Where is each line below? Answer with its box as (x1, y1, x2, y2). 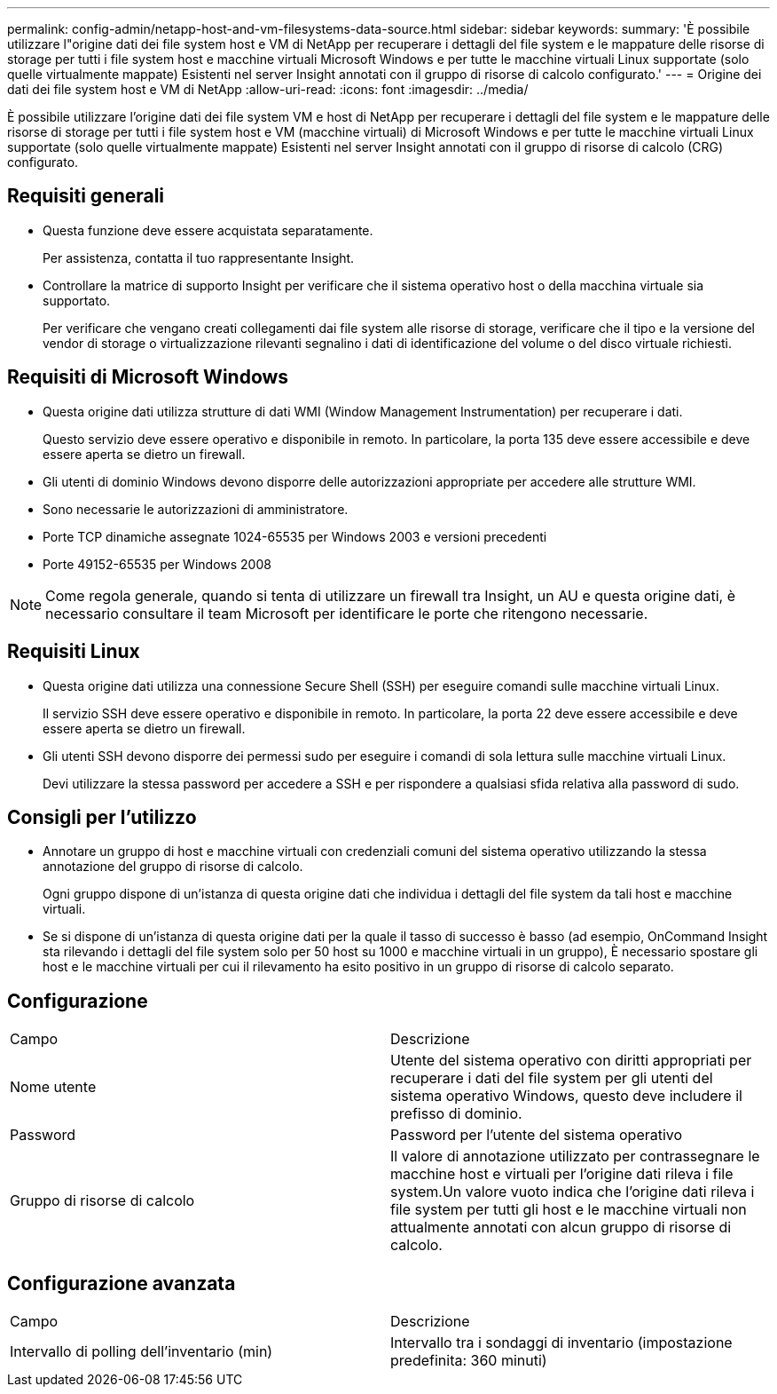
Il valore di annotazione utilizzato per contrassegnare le (390, 1147, 760, 1166)
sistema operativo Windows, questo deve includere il (390, 1087, 742, 1105)
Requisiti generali (7, 185, 165, 208)
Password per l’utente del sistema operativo (390, 1126, 683, 1145)
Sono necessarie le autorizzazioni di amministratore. (43, 501, 349, 517)
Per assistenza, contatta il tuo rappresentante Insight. (43, 249, 355, 265)
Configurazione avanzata (7, 1271, 236, 1295)
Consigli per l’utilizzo (7, 805, 197, 828)
